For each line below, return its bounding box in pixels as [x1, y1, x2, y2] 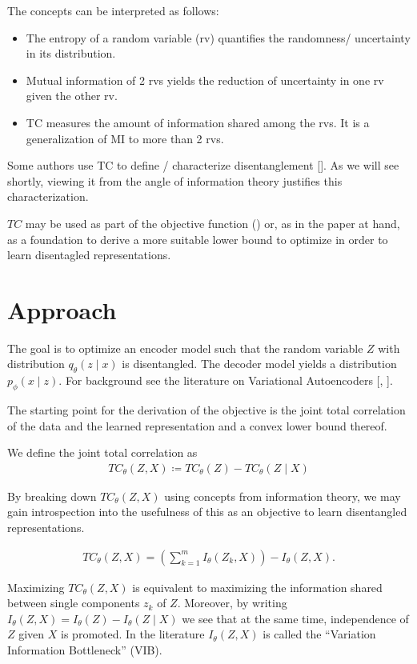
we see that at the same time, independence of [182, 610, 409, 626]
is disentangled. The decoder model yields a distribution [122, 355, 397, 372]
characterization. [7, 188, 89, 205]
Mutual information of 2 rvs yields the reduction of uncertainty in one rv [26, 71, 384, 88]
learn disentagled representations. [7, 246, 171, 263]
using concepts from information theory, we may [164, 487, 401, 504]
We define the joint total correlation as [7, 444, 198, 461]
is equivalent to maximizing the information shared [132, 578, 383, 595]
